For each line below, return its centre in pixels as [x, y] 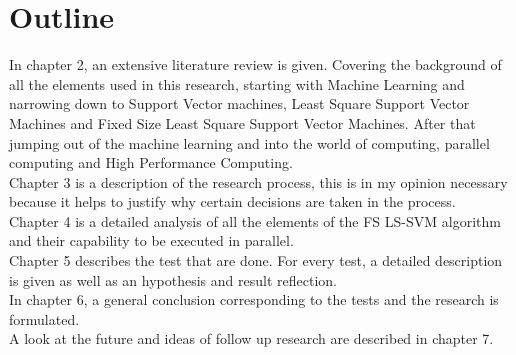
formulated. [44, 318]
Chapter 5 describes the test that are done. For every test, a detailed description [256, 260]
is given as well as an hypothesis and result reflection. [173, 279]
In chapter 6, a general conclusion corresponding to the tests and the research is [254, 299]
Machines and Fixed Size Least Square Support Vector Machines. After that [242, 122]
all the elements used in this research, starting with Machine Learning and [237, 83]
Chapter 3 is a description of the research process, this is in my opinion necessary [258, 181]
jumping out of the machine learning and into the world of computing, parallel [249, 142]
